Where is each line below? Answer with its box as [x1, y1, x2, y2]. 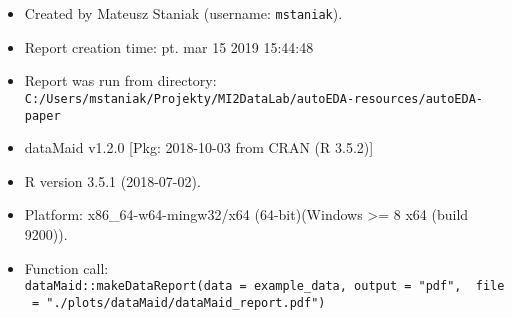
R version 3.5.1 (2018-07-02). [24, 170, 201, 191]
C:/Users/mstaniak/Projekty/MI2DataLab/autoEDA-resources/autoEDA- [24, 91, 483, 106]
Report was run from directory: [24, 70, 217, 91]
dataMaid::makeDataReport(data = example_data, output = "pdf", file [24, 279, 505, 294]
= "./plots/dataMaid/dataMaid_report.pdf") [31, 295, 326, 310]
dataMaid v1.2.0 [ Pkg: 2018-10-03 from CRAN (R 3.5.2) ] [24, 137, 374, 158]
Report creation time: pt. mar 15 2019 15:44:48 [24, 36, 314, 57]
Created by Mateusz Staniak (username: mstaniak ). [24, 3, 343, 23]
